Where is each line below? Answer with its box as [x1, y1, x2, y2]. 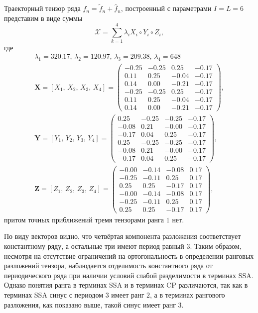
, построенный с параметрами [121, 3, 212, 13]
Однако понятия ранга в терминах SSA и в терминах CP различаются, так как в [4, 280, 248, 290]
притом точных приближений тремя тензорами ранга [4, 214, 164, 224]
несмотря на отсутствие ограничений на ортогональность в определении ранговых [4, 250, 254, 261]
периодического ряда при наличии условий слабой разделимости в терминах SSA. [4, 270, 254, 280]
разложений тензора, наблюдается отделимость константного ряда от [4, 260, 213, 271]
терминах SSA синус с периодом [4, 289, 104, 300]
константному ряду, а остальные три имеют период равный [4, 240, 184, 251]
